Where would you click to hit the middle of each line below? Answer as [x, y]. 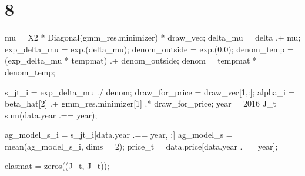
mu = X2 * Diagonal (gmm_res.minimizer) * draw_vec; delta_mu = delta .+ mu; [153, 37]
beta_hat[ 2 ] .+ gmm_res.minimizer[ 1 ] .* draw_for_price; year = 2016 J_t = [145, 103]
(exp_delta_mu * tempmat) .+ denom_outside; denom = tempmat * [131, 60]
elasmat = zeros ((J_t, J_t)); [57, 166]
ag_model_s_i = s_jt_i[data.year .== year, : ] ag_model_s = [119, 135]
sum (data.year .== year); [51, 114]
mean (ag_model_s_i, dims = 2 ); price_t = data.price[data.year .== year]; [141, 146]
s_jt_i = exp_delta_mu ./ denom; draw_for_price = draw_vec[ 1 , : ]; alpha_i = [150, 92]
